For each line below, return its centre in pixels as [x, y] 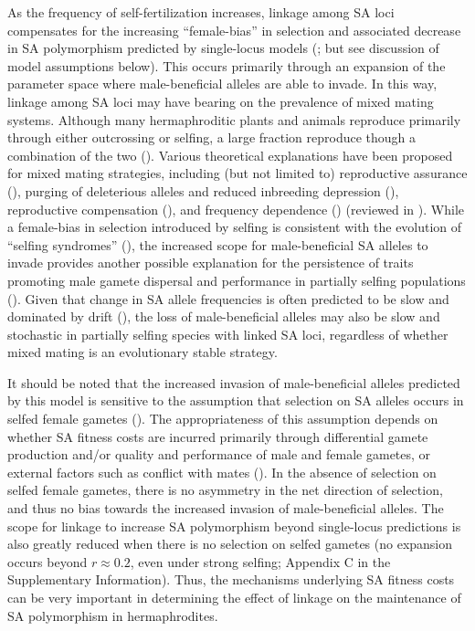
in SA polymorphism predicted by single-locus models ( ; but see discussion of [223, 48]
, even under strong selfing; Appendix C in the [260, 561]
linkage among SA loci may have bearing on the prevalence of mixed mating [221, 101]
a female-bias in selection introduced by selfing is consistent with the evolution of [235, 227]
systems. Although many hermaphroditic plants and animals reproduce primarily [234, 119]
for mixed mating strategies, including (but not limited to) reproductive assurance [237, 173]
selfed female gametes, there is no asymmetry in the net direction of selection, [225, 490]
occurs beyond [47, 561]
